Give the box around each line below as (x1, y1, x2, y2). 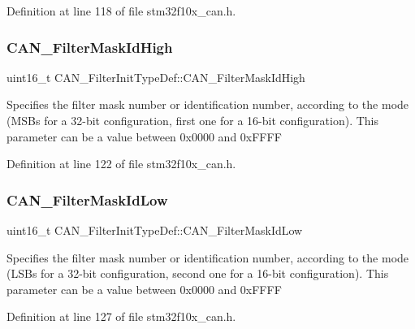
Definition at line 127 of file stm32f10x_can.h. (6, 308, 236, 325)
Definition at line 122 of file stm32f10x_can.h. (6, 155, 236, 172)
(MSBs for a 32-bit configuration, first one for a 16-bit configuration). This (6, 112, 379, 128)
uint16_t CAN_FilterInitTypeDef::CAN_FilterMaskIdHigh (6, 68, 305, 85)
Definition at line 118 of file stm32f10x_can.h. (6, 2, 236, 19)
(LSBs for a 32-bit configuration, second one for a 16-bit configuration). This (6, 265, 389, 282)
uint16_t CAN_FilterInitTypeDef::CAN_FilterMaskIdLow (6, 222, 303, 238)
